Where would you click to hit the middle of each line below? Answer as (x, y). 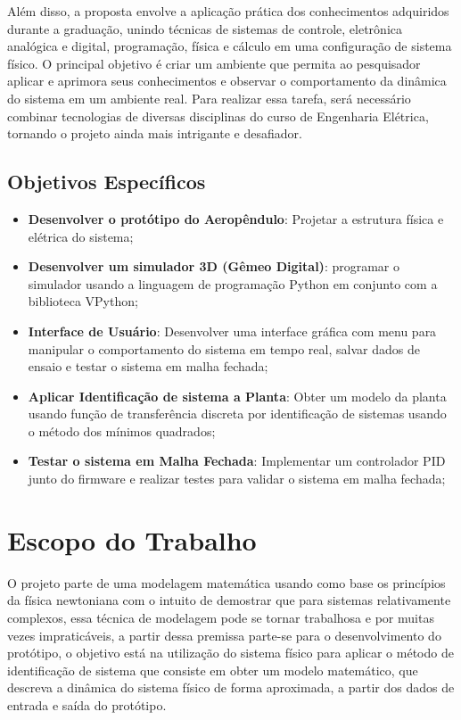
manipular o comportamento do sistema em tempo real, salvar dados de (224, 348)
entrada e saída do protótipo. (87, 704)
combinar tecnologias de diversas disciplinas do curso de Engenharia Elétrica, (218, 116)
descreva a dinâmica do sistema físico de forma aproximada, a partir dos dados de (231, 687)
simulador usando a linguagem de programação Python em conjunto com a (233, 283)
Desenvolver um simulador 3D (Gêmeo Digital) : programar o (214, 266)
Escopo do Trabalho (132, 539)
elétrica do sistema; (81, 236)
